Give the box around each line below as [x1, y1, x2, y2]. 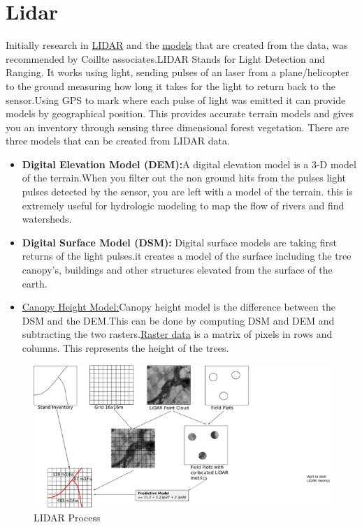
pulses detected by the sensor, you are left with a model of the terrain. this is [22, 184, 353, 199]
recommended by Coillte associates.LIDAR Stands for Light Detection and [6, 51, 326, 66]
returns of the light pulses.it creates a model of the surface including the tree [22, 248, 352, 263]
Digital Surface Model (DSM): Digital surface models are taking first [22, 235, 337, 249]
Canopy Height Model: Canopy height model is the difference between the [22, 299, 335, 314]
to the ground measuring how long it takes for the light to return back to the [6, 78, 336, 93]
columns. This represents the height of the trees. [22, 341, 229, 355]
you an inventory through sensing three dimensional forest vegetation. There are [6, 119, 349, 134]
